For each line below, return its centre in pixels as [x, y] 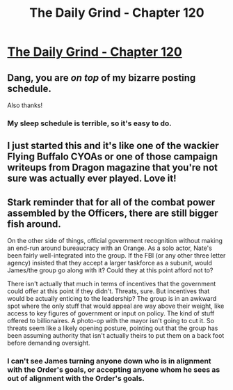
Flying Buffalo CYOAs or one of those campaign [113, 157]
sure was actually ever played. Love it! [92, 179]
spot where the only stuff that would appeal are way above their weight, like [116, 306]
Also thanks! [25, 105]
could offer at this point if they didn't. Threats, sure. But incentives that [109, 291]
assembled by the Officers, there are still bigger [113, 213]
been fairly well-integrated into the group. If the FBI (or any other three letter [116, 256]
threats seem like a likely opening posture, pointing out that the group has [113, 328]
